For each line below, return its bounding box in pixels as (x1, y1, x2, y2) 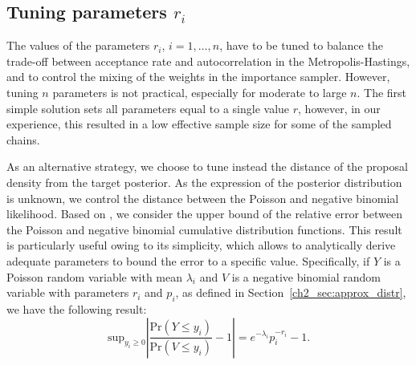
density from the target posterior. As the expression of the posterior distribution (6, 173, 402, 190)
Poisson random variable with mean (6, 268, 182, 285)
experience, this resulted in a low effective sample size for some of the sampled (6, 116, 392, 132)
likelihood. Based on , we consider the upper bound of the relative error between (6, 205, 402, 222)
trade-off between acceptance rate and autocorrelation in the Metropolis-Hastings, (6, 52, 410, 69)
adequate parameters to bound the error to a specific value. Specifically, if (6, 252, 370, 269)
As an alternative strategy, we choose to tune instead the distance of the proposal (6, 158, 408, 175)
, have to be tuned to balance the (219, 37, 383, 54)
